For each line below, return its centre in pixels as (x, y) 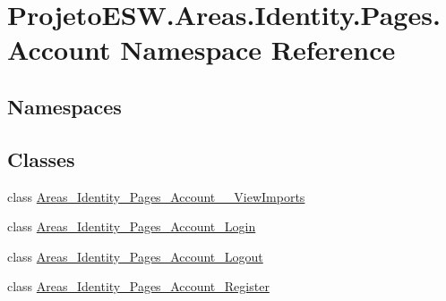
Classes (41, 159)
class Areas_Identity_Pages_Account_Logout (135, 256)
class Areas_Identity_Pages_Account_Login (132, 226)
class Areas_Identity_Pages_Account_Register (138, 286)
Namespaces (64, 106)
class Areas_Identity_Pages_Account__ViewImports (156, 196)
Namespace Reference (258, 50)
